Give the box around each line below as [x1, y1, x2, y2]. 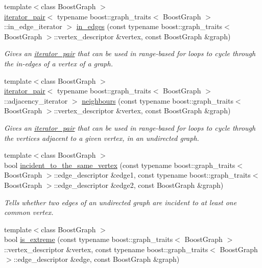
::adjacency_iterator [4, 95, 68, 106]
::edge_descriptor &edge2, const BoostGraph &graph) [54, 179, 224, 190]
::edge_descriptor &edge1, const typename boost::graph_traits [54, 169, 251, 180]
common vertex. [4, 207, 54, 217]
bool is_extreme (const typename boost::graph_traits [4, 234, 173, 245]
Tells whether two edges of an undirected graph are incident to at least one [4, 197, 237, 207]
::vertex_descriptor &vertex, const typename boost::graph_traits [4, 243, 208, 254]
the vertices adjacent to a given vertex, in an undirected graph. [4, 132, 199, 143]
